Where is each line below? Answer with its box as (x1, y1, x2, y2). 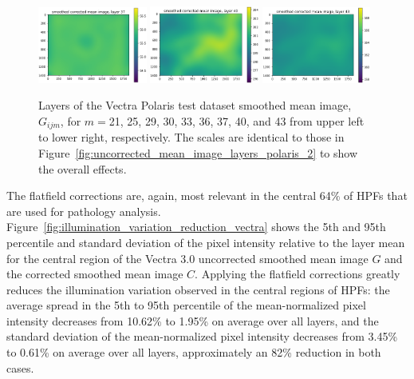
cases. (6, 359, 34, 376)
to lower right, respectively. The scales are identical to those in (38, 129, 345, 146)
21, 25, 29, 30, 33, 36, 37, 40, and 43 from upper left (108, 112, 365, 129)
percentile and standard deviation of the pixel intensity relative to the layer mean (6, 233, 405, 250)
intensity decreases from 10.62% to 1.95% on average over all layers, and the (6, 312, 379, 329)
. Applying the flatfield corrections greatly (195, 265, 400, 282)
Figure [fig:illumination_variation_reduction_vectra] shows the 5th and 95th (6, 218, 386, 235)
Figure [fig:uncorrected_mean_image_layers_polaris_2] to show (38, 144, 358, 161)
